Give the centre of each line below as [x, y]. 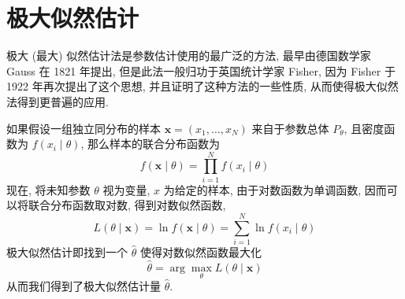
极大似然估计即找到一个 [67, 252]
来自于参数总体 [290, 128]
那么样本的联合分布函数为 [153, 144]
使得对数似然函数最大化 [201, 252]
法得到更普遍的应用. [58, 101]
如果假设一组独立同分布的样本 [84, 128]
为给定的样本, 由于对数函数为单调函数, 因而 [275, 189]
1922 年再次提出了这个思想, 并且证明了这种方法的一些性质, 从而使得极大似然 [202, 86]
